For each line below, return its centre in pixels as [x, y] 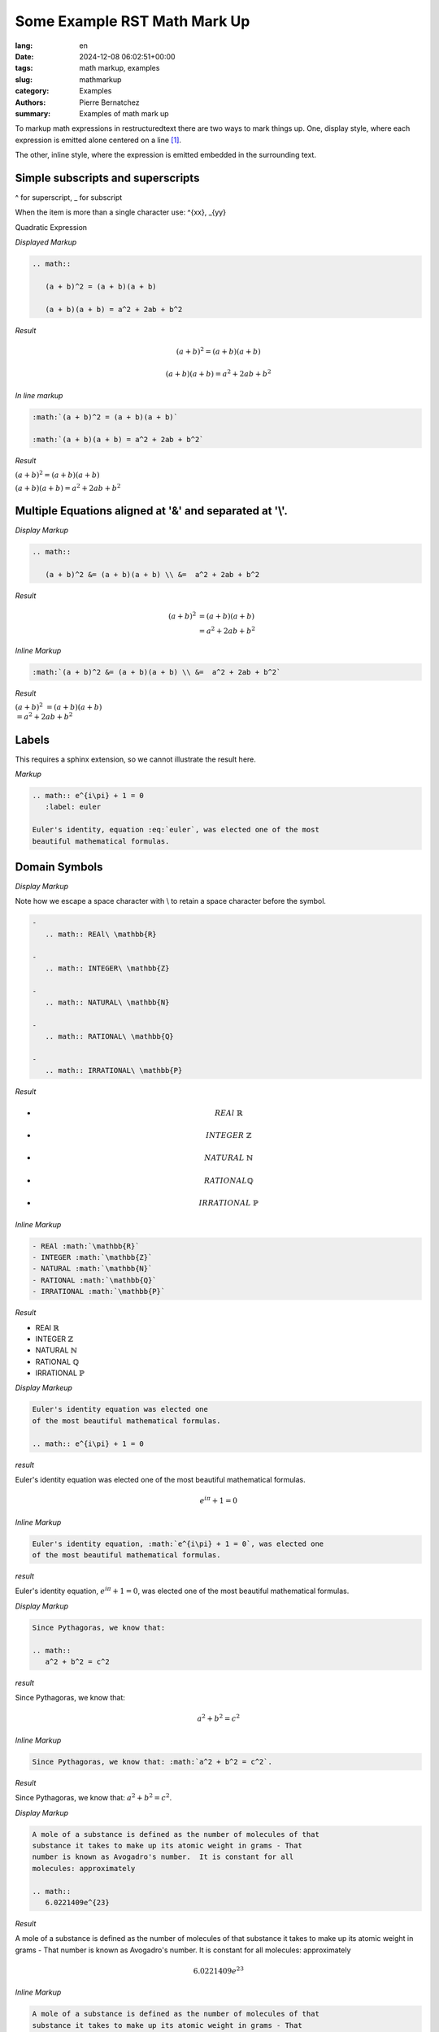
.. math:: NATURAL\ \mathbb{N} [107, 1003]
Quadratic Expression [51, 227]
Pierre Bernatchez [109, 102]
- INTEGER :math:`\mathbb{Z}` [92, 1257]
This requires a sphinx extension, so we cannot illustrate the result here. [135, 759]
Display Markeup [44, 1388]
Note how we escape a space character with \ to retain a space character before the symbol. [171, 901]
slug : [24, 79]
